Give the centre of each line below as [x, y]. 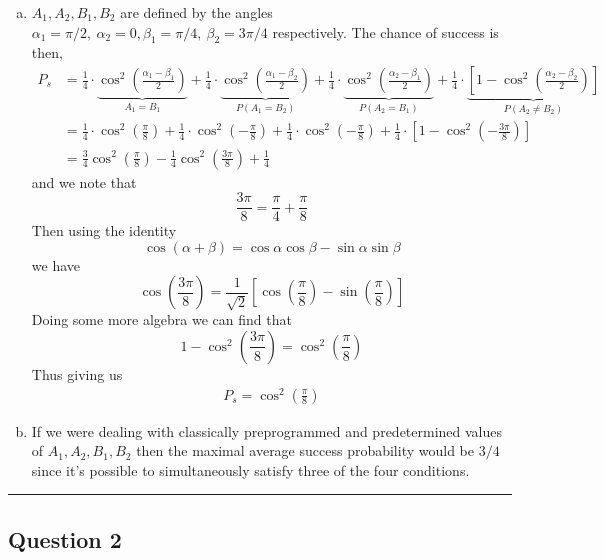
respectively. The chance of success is [385, 31]
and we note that [84, 181]
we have [55, 264]
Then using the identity [104, 230]
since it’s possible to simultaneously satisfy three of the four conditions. [250, 469]
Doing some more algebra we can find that [161, 319]
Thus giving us [77, 373]
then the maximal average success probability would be [305, 450]
